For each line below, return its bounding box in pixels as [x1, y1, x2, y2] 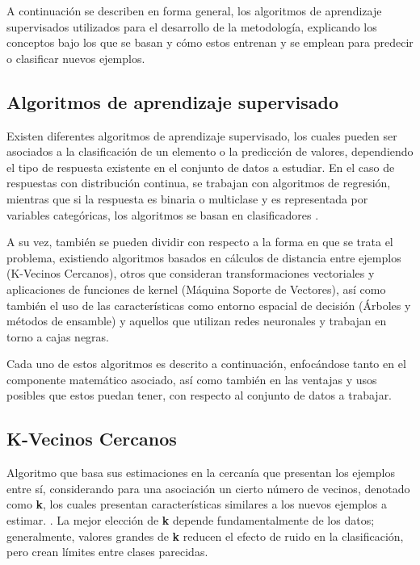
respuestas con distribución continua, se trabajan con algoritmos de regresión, [6, 174, 391, 191]
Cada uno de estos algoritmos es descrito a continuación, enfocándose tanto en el [6, 355, 406, 372]
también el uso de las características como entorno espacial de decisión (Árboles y [6, 296, 411, 313]
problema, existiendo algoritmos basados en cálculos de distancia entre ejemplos [6, 249, 401, 266]
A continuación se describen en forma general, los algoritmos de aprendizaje [6, 2, 382, 19]
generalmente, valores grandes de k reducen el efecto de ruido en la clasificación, [6, 527, 404, 544]
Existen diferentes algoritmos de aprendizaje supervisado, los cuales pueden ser [6, 127, 397, 144]
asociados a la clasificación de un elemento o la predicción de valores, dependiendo [6, 143, 414, 160]
